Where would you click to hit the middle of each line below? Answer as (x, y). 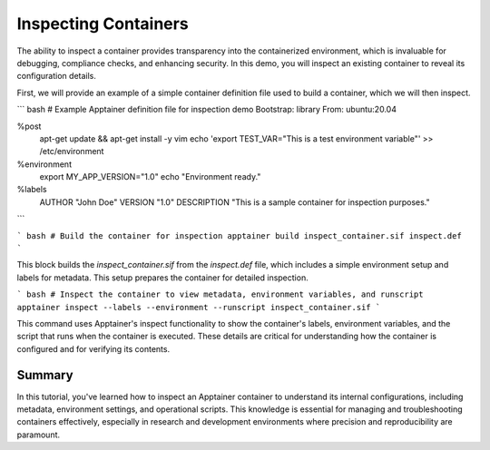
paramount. (39, 435)
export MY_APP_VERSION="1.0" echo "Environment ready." (150, 177)
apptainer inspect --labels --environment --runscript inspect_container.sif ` (199, 307)
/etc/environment (72, 152)
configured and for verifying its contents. (93, 348)
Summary (45, 375)
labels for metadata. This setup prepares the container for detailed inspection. (162, 278)
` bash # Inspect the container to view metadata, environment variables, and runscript (220, 294)
